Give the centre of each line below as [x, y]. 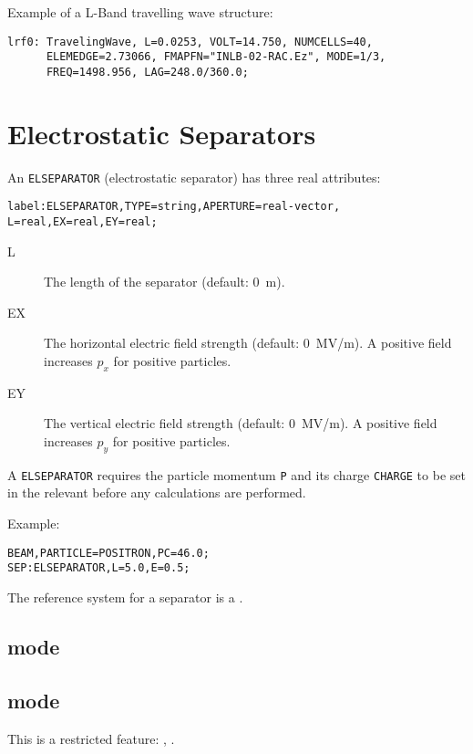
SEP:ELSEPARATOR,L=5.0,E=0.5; [99, 568]
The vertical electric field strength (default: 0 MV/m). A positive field [241, 423]
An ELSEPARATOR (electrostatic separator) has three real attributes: [194, 177]
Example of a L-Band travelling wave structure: [140, 12]
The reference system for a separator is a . [125, 597]
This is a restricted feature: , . [91, 738]
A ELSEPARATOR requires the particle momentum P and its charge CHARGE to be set [236, 474]
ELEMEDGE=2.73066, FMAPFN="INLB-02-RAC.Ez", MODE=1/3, [216, 57]
